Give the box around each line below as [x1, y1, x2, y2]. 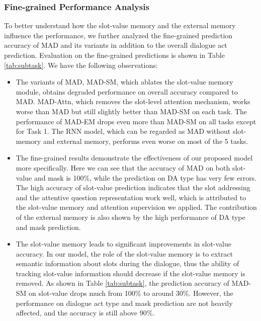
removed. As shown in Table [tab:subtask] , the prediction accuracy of [16, 278, 229, 288]
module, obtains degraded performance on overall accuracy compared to [16, 86, 238, 97]
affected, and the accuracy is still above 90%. [16, 307, 155, 318]
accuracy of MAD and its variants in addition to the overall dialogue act [4, 40, 227, 50]
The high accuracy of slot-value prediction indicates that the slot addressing [16, 182, 250, 193]
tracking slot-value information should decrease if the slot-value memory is [16, 268, 245, 278]
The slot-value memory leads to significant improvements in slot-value [16, 238, 231, 249]
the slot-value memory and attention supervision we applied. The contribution [16, 202, 257, 212]
